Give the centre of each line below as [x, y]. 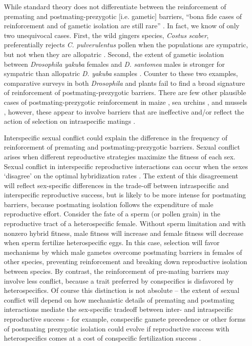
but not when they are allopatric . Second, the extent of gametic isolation [114, 54]
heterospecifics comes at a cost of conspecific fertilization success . [103, 338]
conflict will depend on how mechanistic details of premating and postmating [119, 299]
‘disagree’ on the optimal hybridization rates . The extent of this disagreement [121, 176]
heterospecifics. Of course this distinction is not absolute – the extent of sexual [122, 290]
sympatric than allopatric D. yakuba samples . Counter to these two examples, [121, 73]
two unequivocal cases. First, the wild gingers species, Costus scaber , [106, 35]
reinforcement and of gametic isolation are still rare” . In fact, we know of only [122, 26]
